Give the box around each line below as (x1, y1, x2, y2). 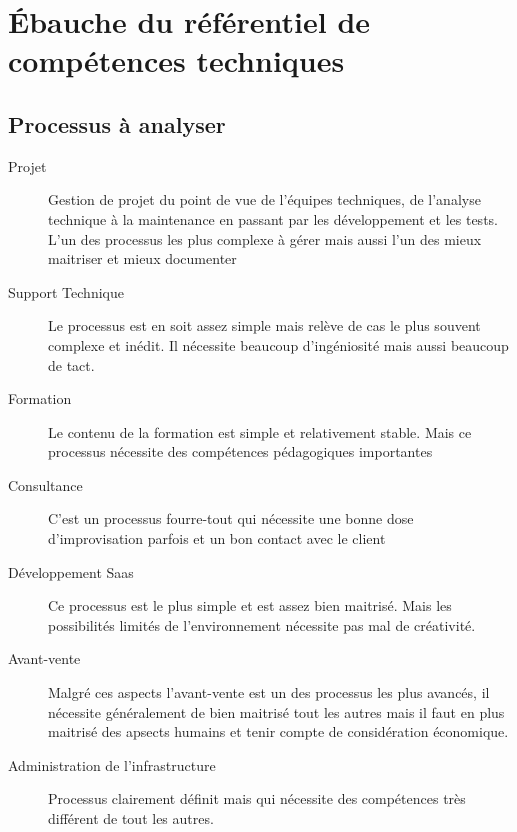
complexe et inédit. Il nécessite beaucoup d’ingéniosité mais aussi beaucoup (48, 334, 509, 355)
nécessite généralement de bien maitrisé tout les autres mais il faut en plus (48, 701, 505, 722)
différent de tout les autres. (48, 808, 214, 829)
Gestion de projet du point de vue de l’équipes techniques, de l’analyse (48, 189, 481, 210)
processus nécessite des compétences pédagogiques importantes (48, 441, 433, 462)
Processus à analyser (8, 108, 226, 139)
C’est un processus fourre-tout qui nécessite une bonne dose (48, 508, 414, 529)
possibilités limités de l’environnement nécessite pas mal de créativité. (48, 614, 476, 635)
